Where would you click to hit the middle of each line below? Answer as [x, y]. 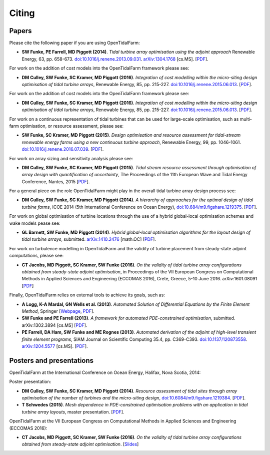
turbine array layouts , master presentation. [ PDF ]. [73, 412]
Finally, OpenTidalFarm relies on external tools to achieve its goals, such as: [87, 295]
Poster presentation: [30, 382]
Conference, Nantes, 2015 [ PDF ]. [56, 181]
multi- [246, 119]
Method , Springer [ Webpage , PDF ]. [58, 311]
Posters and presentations [51, 360]
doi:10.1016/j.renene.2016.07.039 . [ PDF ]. [63, 149]
